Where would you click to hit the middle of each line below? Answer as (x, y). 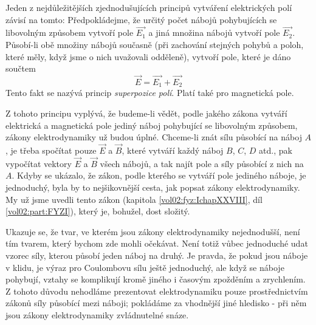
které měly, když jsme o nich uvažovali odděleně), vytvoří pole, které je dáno (148, 56)
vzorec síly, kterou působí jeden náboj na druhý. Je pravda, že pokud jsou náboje (157, 255)
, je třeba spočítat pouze (51, 150)
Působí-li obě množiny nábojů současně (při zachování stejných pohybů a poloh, (155, 44)
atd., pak (276, 150)
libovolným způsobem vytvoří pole (70, 32)
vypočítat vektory (39, 163)
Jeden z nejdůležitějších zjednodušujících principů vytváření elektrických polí (149, 7)
